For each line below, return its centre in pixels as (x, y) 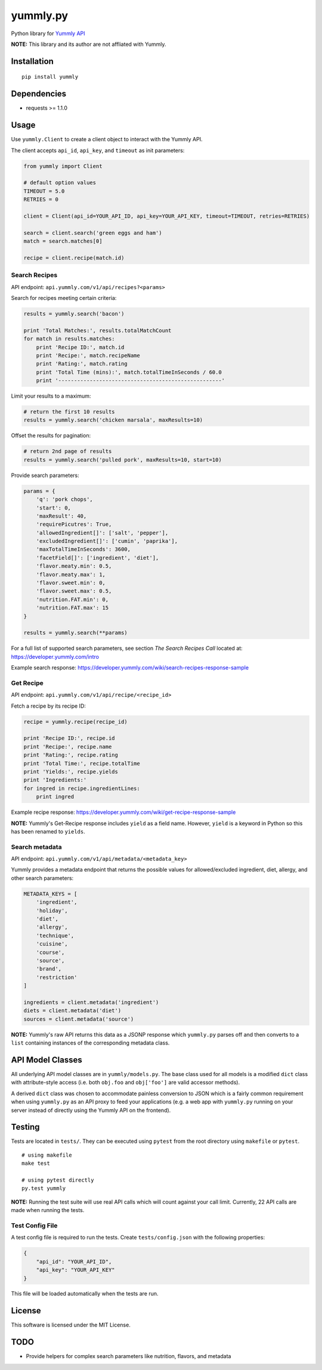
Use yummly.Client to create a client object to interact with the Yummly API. (107, 140)
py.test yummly (44, 1188)
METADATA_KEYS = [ (50, 894)
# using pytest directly (58, 1180)
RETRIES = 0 (41, 199)
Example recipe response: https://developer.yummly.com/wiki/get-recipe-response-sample (123, 812)
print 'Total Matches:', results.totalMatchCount (97, 330)
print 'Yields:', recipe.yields (71, 772)
